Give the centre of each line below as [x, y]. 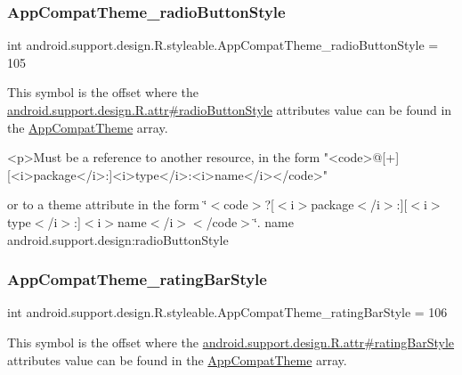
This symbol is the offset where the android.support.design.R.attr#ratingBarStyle [231, 342]
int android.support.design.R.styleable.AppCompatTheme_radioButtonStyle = [223, 45]
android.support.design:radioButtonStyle [118, 239]
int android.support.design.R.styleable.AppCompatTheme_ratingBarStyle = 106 [227, 312]
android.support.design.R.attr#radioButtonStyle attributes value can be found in [230, 110]
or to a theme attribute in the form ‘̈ [107, 204]
